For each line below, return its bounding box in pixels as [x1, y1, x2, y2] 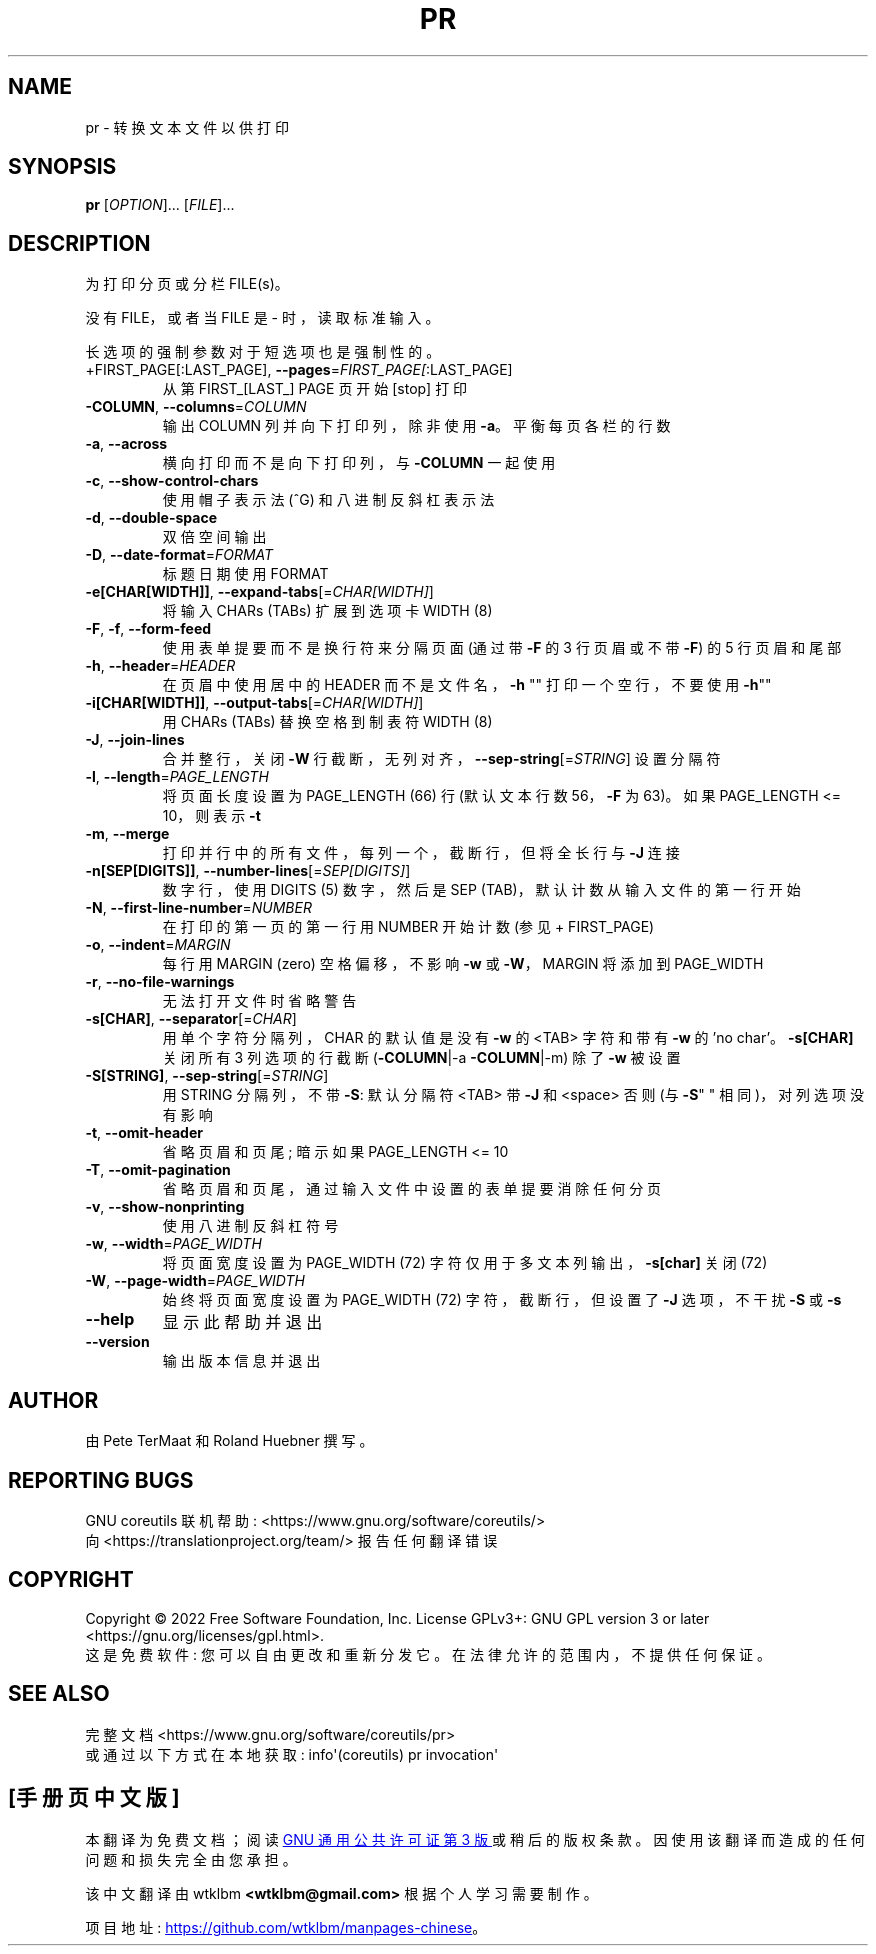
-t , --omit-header [85, 1124, 203, 1142]
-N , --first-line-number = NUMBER [85, 899, 312, 917]
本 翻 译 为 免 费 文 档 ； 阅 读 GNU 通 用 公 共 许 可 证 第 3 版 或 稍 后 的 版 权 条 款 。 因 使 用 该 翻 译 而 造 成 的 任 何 [85, 1830, 865, 1848]
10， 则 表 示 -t [162, 807, 261, 825]
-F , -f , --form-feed [85, 620, 212, 638]
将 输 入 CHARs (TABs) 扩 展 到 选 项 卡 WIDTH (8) [162, 602, 493, 620]
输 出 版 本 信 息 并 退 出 [162, 1352, 321, 1370]
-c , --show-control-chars [85, 472, 259, 490]
